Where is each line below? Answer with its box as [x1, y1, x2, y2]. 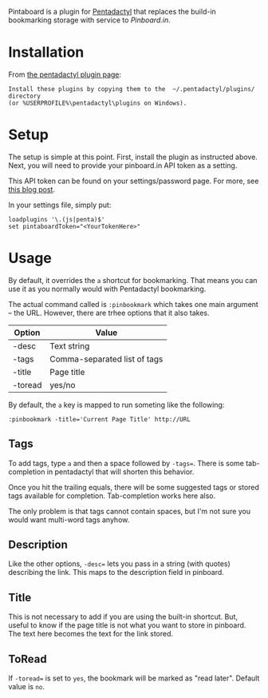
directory [8, 92, 41, 100]
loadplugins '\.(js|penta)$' [8, 215, 105, 223]
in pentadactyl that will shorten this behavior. [46, 467, 195, 477]
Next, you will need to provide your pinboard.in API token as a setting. [8, 160, 238, 170]
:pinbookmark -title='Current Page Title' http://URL [8, 415, 191, 423]
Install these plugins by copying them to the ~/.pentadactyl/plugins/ [8, 85, 255, 93]
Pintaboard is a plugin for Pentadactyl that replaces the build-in [8, 7, 217, 16]
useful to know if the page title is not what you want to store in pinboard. [8, 620, 246, 630]
